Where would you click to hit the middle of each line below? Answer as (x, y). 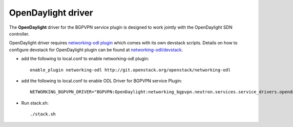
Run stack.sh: (35, 103)
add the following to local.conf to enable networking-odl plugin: (85, 59)
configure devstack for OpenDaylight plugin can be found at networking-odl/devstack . (96, 50)
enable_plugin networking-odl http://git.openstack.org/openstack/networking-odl (130, 70)
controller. (19, 34)
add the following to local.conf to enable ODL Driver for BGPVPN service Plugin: (102, 81)
